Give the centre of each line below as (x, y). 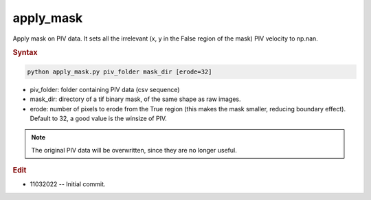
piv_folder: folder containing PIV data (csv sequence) (105, 89)
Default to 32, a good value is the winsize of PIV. (99, 118)
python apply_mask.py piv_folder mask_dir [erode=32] (120, 71)
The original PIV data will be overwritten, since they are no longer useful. (134, 150)
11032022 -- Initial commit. (68, 184)
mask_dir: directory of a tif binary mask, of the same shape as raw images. (135, 99)
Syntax (25, 53)
